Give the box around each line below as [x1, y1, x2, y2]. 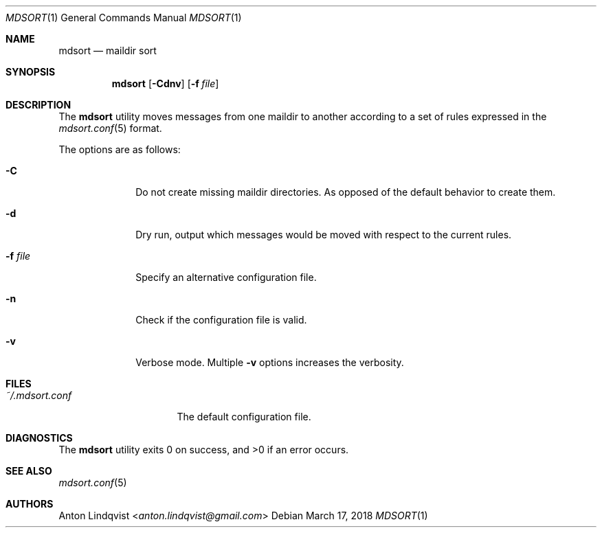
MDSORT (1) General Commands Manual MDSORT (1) [5, 12, 242, 23]
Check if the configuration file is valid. [135, 314, 307, 326]
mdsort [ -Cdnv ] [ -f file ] [111, 78, 219, 89]
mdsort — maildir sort [58, 45, 157, 56]
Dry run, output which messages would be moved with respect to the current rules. [135, 229, 512, 240]
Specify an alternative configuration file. [135, 271, 317, 283]
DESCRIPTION [5, 99, 71, 111]
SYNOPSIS [5, 66, 56, 78]
